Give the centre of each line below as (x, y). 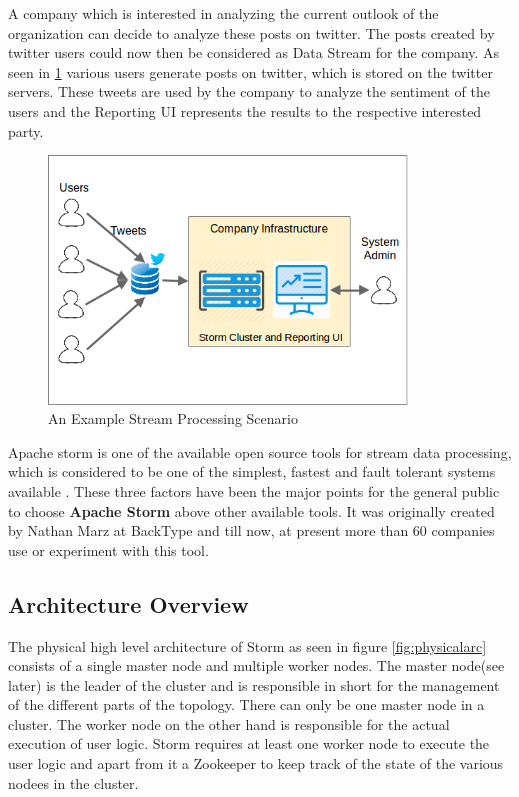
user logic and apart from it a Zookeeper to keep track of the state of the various (256, 763)
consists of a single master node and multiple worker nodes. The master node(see (256, 665)
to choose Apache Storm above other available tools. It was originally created (251, 510)
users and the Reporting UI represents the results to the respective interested (245, 110)
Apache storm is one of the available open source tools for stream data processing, (260, 451)
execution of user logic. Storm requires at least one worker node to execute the (249, 743)
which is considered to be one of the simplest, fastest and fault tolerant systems (252, 471)
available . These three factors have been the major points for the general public (254, 490)
